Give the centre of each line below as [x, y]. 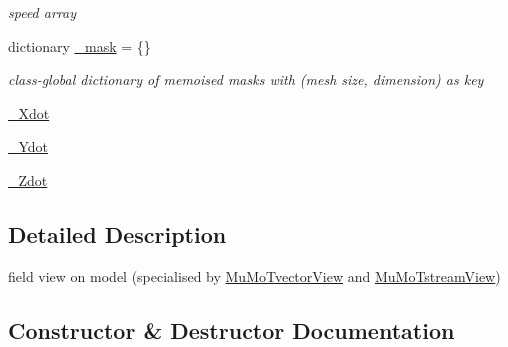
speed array [42, 12]
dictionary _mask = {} [79, 45]
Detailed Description [117, 233]
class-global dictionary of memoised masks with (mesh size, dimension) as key [246, 79]
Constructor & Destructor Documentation [231, 329]
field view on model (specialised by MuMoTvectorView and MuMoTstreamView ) [254, 275]
